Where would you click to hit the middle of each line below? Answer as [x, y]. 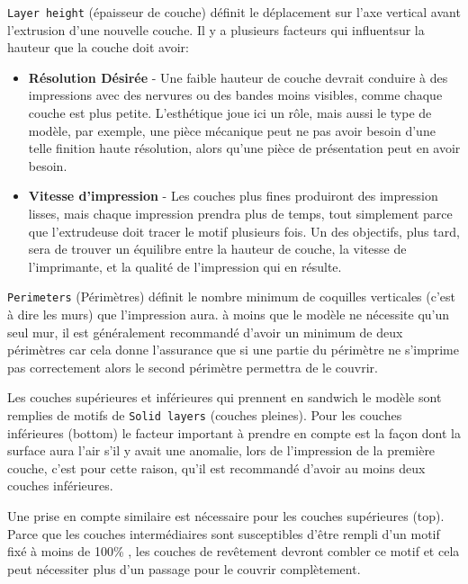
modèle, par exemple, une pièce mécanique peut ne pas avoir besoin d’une [232, 130]
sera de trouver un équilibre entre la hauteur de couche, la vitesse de [217, 249]
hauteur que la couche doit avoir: [98, 47]
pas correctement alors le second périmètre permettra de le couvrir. [193, 367]
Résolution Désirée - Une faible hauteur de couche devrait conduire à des [238, 77]
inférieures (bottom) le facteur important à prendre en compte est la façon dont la [234, 432]
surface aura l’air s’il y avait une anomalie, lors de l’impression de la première [221, 450]
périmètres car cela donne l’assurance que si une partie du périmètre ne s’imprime [233, 350]
